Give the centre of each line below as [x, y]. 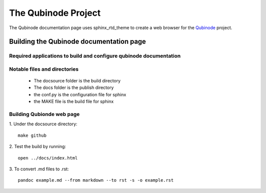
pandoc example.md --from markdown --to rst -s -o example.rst [96, 180]
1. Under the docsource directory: [43, 124]
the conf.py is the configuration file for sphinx [80, 94]
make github [32, 135]
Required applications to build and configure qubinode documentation [95, 56]
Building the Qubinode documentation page [78, 42]
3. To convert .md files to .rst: [39, 169]
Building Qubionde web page [44, 115]
